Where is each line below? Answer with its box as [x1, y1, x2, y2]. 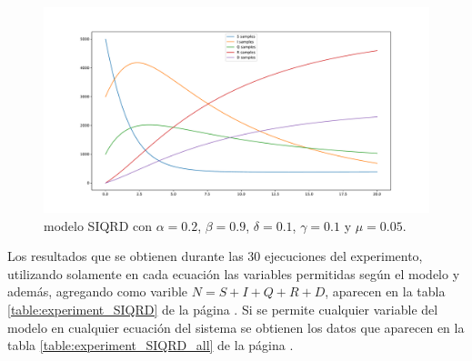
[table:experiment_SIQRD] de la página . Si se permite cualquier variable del [7, 300, 438, 319]
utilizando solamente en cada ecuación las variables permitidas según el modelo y [7, 264, 460, 283]
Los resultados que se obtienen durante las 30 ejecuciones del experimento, [7, 246, 423, 266]
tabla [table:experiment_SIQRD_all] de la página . [7, 336, 294, 355]
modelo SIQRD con [44, 216, 152, 235]
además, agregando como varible [7, 282, 188, 301]
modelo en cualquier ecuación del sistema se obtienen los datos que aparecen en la [7, 317, 465, 336]
